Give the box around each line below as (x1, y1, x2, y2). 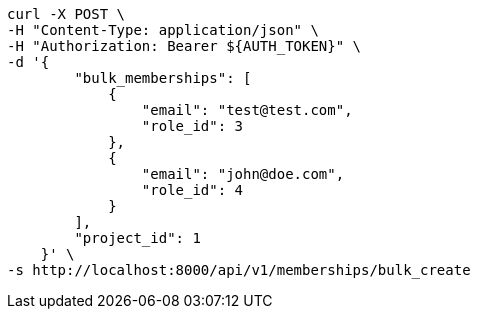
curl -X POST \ (7, 6, 126, 22)
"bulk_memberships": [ (74, 70, 252, 86)
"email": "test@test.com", (141, 102, 353, 118)
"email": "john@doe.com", (141, 166, 345, 182)
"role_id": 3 (141, 118, 244, 134)
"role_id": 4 (141, 182, 244, 198)
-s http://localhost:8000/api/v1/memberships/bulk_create (7, 262, 471, 278)
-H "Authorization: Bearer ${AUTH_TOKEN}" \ (7, 38, 362, 54)
